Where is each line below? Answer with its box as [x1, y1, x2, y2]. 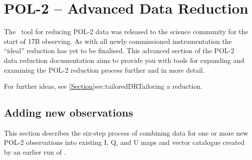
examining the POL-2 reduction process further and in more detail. [4, 64, 205, 75]
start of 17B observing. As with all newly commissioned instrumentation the [4, 36, 232, 46]
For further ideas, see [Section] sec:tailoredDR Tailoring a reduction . [4, 81, 203, 91]
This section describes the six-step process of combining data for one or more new [4, 127, 248, 138]
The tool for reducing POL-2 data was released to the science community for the [4, 26, 249, 37]
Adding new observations [4, 105, 133, 120]
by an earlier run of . [4, 147, 66, 157]
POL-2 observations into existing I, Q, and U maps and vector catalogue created [4, 137, 245, 147]
